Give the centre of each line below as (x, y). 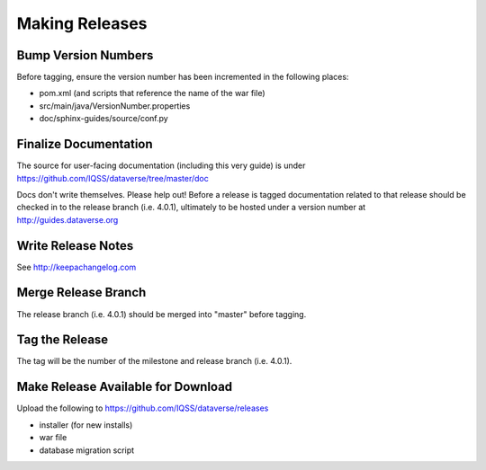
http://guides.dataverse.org (67, 219)
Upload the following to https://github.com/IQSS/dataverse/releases (143, 408)
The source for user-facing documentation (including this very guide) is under (161, 165)
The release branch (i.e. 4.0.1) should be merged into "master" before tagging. (162, 314)
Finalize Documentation (85, 144)
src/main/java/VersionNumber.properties (115, 106)
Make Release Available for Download (125, 387)
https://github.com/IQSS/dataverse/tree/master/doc (112, 178)
